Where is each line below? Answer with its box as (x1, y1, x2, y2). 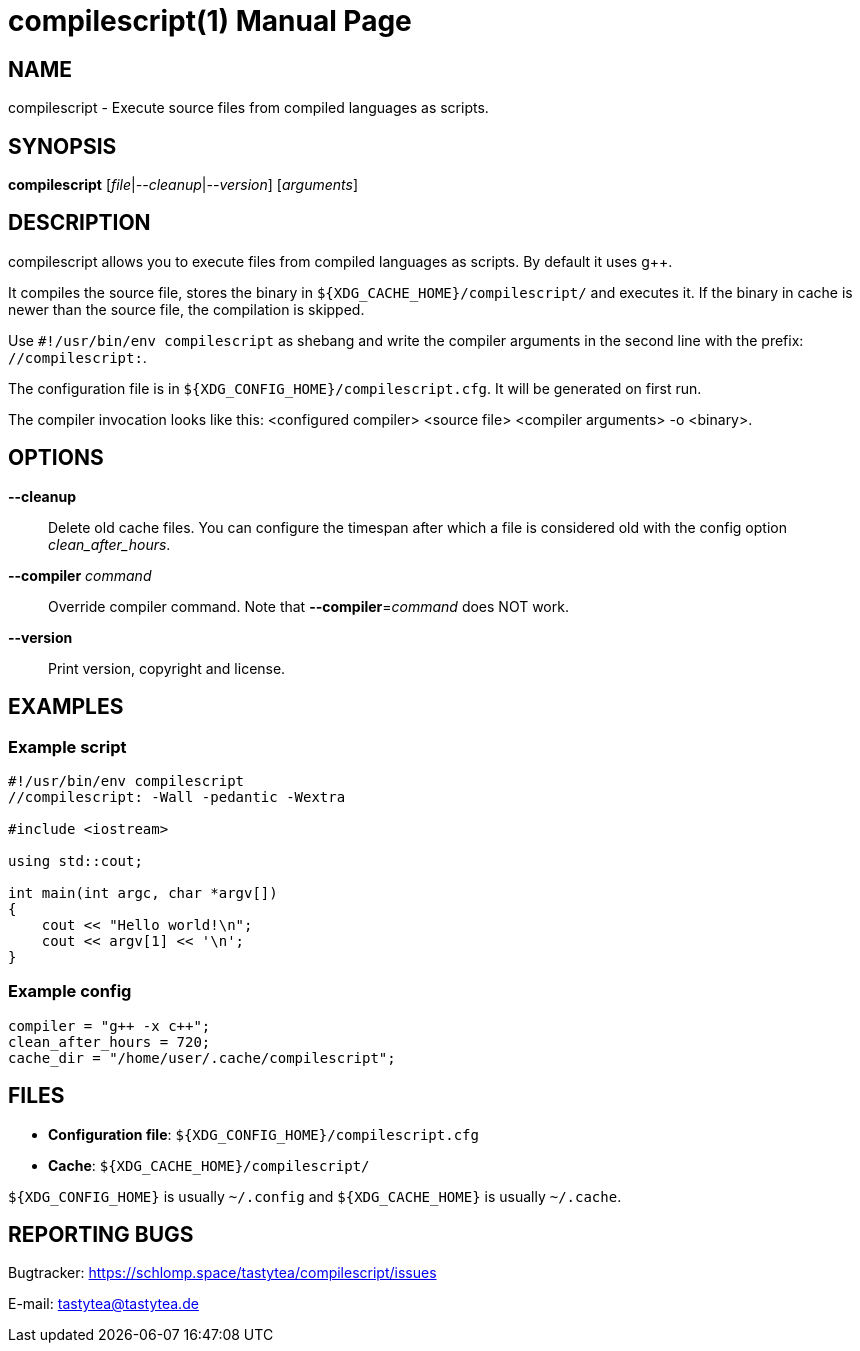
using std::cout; (8, 852, 143, 869)
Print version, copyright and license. (48, 659, 286, 677)
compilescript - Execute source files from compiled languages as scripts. (8, 99, 489, 117)
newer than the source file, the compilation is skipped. (8, 300, 365, 318)
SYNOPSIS (8, 133, 117, 159)
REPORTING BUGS (8, 1221, 194, 1247)
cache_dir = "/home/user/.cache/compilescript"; (8, 1049, 396, 1066)
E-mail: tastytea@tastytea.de (8, 1295, 199, 1313)
